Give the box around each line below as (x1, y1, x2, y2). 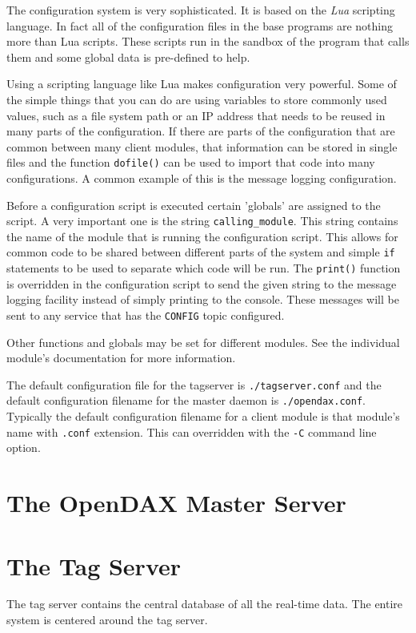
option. (6, 439, 41, 456)
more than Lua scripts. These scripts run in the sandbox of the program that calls (6, 33, 410, 50)
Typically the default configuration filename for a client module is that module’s (6, 408, 400, 425)
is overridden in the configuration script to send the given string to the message (6, 275, 397, 292)
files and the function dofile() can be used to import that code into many (6, 154, 375, 171)
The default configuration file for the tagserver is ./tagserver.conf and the (6, 376, 382, 393)
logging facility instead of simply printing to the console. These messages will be (6, 291, 399, 308)
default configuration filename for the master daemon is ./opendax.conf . (6, 392, 366, 409)
